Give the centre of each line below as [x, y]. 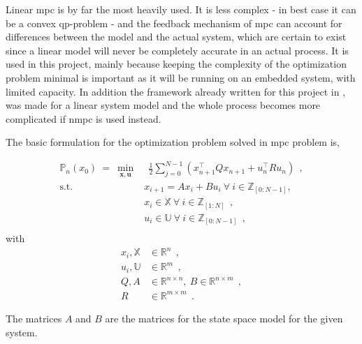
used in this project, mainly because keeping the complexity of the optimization [176, 64]
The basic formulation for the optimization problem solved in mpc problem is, [173, 142]
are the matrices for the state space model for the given [224, 318]
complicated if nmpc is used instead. [84, 118]
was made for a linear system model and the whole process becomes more [163, 105]
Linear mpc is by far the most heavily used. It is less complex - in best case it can [181, 9]
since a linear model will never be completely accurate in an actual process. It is [177, 50]
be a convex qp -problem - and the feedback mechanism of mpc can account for [174, 23]
